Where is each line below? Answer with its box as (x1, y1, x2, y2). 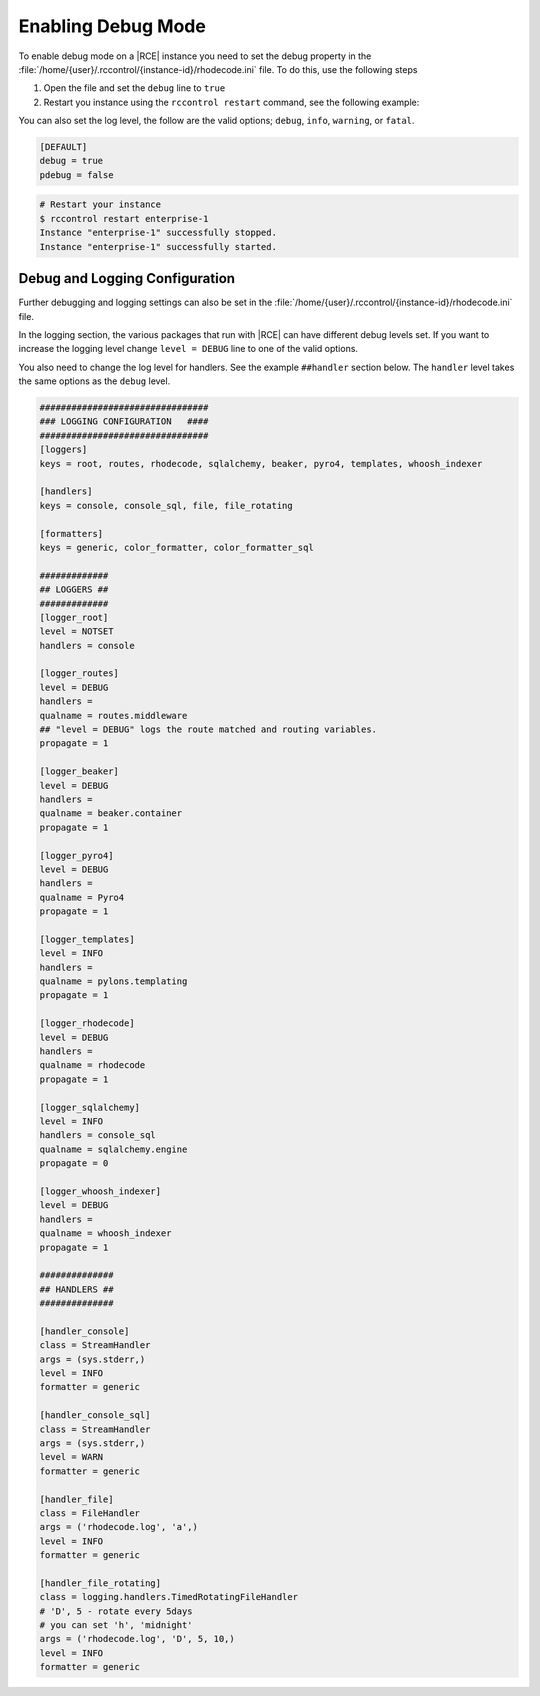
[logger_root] (39, 611, 109, 623)
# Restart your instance (39, 199, 162, 210)
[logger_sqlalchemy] (39, 1101, 140, 1113)
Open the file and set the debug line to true (43, 82, 226, 94)
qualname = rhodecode (39, 1060, 146, 1071)
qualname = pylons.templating (39, 976, 188, 987)
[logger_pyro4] (39, 850, 114, 861)
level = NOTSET (39, 626, 114, 637)
